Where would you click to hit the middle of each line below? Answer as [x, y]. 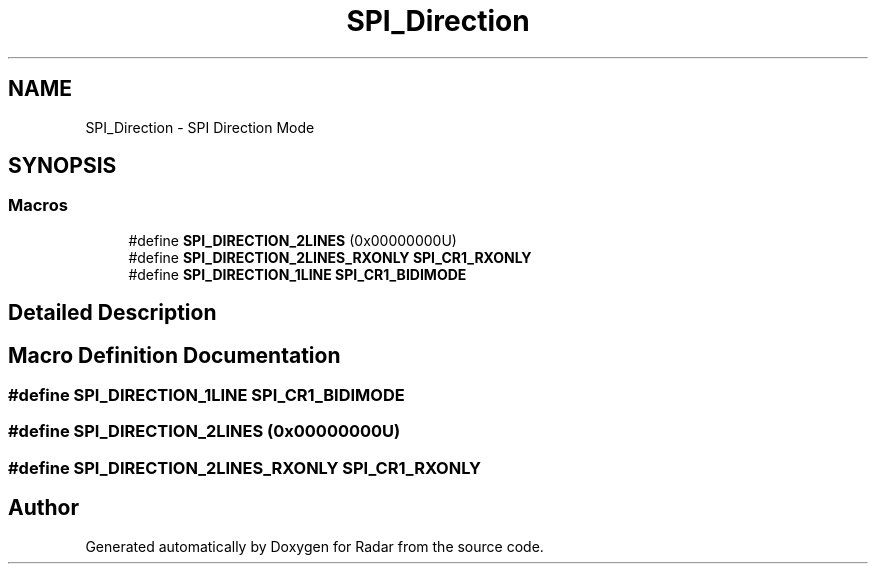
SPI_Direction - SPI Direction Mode [200, 127]
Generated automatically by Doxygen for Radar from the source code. [314, 546]
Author [43, 508]
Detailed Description [112, 313]
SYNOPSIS [62, 166]
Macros [38, 205]
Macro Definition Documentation [174, 355]
